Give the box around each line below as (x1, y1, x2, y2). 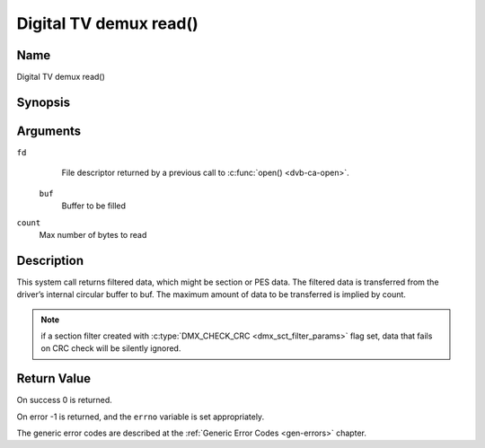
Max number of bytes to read (39, 229, 147, 240)
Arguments (16, 123, 82, 138)
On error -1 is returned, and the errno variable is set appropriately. (16, 411, 265, 422)
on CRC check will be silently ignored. (40, 343, 181, 354)
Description (16, 252, 84, 268)
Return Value (16, 371, 92, 386)
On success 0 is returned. (16, 395, 112, 406)
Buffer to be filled (61, 200, 126, 211)
